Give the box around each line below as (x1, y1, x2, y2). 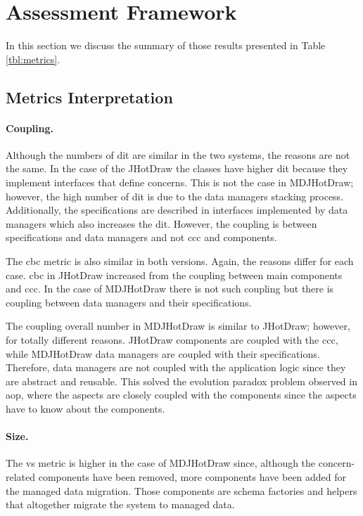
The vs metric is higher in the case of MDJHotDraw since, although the (6, 456, 316, 470)
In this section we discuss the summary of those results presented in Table (6, 38, 326, 53)
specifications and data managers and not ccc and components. (6, 230, 277, 245)
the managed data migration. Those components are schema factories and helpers (6, 483, 357, 498)
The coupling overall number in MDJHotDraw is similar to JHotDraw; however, (6, 318, 350, 333)
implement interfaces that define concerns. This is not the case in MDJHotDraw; (6, 175, 354, 190)
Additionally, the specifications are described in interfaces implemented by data (6, 202, 348, 217)
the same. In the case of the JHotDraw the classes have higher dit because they (6, 161, 348, 176)
